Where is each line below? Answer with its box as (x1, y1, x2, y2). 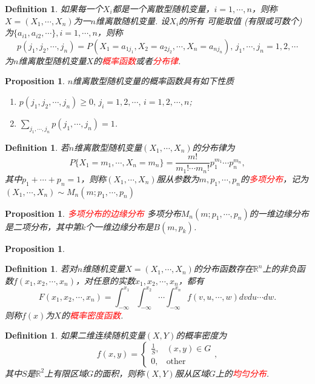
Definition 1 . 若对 (5, 262, 78, 275)
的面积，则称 (93, 366, 145, 379)
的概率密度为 (176, 329, 227, 342)
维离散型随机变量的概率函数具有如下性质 (73, 74, 234, 87)
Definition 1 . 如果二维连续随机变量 (5, 329, 145, 342)
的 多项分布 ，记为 (240, 172, 308, 185)
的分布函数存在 (193, 262, 253, 275)
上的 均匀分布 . (215, 366, 270, 379)
